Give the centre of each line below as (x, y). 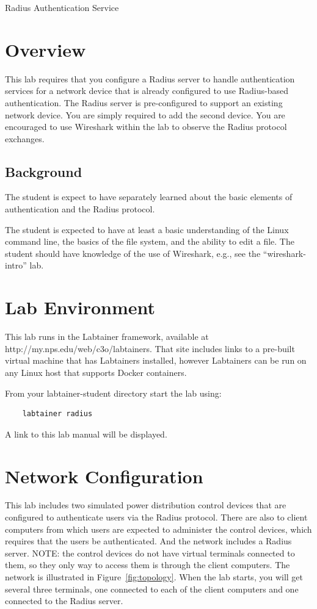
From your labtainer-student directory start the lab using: (113, 393)
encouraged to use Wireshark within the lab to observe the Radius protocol (146, 127)
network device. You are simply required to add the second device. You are (145, 114)
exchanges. (25, 138)
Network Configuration (104, 476)
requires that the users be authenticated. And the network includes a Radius (148, 541)
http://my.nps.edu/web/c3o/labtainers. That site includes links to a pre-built (150, 348)
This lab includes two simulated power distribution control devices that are (146, 505)
